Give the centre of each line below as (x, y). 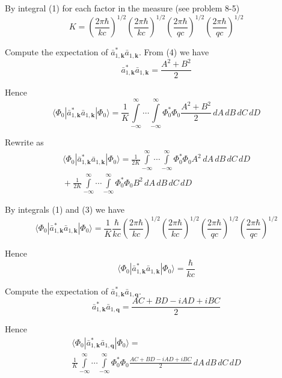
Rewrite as (24, 142)
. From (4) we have (174, 52)
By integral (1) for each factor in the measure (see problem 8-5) (122, 8)
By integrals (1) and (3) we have (65, 209)
